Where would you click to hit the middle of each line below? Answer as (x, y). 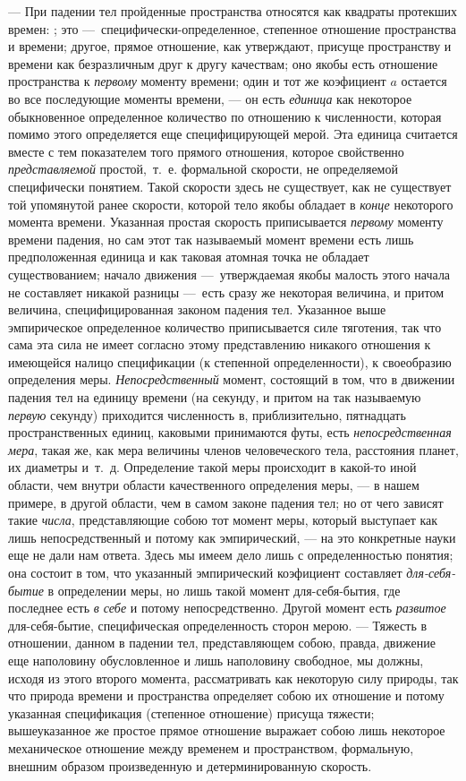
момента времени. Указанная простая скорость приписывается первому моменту (226, 222)
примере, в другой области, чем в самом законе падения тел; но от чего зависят (226, 502)
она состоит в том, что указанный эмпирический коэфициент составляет (205, 572)
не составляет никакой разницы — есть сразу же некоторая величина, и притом (226, 292)
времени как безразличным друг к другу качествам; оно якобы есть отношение (223, 63)
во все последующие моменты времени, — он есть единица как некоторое (210, 98)
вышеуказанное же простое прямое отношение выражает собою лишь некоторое (227, 730)
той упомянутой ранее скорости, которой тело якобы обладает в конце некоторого (231, 204)
